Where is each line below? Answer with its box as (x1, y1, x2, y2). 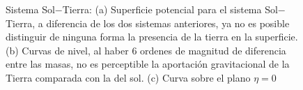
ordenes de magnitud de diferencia (140, 43, 286, 57)
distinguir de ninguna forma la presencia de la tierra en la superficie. (6, 29, 298, 44)
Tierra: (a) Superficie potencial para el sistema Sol (62, 2, 278, 16)
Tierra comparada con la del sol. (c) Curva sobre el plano (6, 70, 251, 84)
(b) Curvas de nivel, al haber (6, 43, 129, 57)
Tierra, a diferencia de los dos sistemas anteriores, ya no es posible (6, 15, 290, 30)
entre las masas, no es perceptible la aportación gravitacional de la (6, 57, 290, 71)
